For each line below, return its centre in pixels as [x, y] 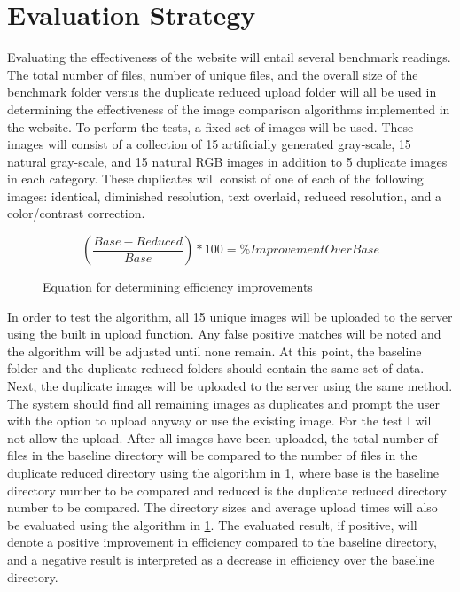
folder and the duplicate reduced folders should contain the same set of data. [216, 368]
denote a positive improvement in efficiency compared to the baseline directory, [222, 542]
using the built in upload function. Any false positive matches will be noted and [224, 334]
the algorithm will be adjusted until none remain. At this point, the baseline [214, 351]
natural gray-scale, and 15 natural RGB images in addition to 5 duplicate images [227, 161]
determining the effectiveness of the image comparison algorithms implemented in [229, 109]
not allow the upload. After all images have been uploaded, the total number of [222, 437]
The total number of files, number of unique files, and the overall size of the [213, 74]
